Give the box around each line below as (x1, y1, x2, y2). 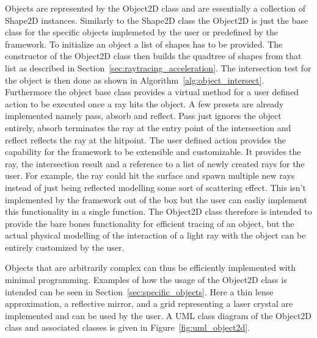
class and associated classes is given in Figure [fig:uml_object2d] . (5, 321, 250, 334)
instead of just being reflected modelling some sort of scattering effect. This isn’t (5, 181, 306, 193)
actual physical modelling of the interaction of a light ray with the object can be (5, 229, 306, 242)
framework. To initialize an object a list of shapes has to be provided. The (5, 37, 283, 50)
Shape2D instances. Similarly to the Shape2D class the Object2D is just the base (5, 13, 308, 26)
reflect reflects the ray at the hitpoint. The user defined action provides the (5, 133, 286, 146)
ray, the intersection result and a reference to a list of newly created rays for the (5, 157, 305, 170)
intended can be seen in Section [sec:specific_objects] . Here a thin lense (5, 285, 274, 298)
